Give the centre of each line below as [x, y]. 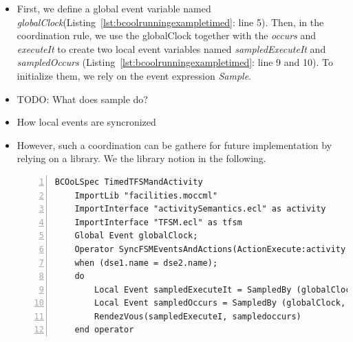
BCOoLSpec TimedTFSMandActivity [129, 182]
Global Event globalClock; [136, 236]
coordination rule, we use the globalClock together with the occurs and [167, 35]
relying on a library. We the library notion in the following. [141, 158]
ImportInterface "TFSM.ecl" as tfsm [158, 222]
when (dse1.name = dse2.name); [146, 263]
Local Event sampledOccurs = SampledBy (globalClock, [220, 303]
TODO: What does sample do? [82, 99]
